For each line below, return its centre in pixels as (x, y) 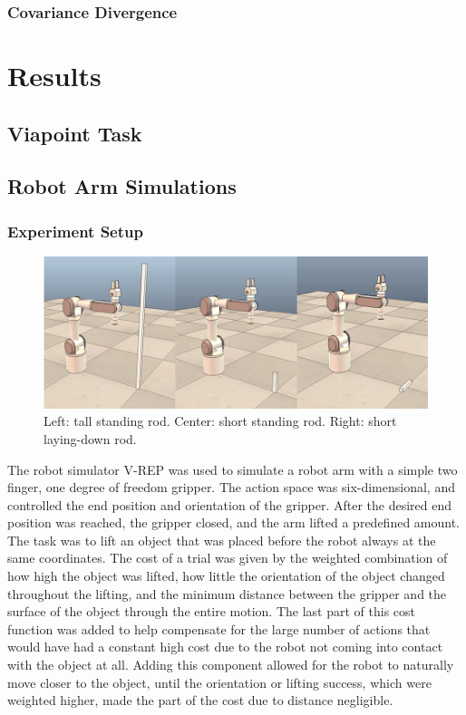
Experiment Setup (75, 231)
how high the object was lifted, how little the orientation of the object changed (226, 576)
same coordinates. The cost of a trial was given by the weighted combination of (228, 558)
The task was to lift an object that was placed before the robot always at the (222, 540)
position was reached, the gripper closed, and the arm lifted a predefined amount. (233, 522)
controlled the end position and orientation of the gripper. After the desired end (230, 504)
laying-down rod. (90, 438)
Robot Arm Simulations (122, 186)
